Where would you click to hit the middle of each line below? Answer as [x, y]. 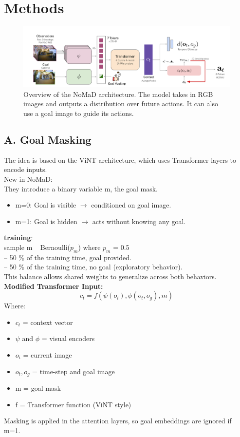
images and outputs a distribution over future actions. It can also [121, 104]
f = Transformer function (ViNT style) [73, 404]
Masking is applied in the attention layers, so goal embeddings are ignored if [118, 421]
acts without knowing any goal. [139, 221]
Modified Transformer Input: [54, 286]
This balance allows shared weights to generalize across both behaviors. [110, 276]
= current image [47, 354]
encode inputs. [26, 169]
